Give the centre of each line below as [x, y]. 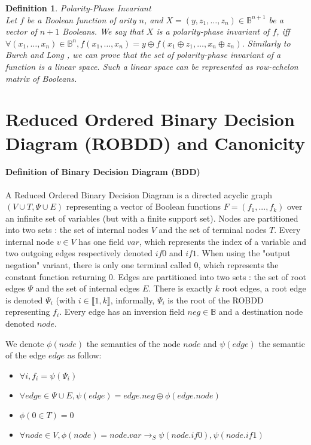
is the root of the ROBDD [216, 300]
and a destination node [261, 311]
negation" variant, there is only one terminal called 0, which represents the [142, 265]
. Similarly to [266, 43]
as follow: [84, 355]
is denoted [24, 300]
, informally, [132, 300]
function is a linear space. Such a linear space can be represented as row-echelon [152, 66]
